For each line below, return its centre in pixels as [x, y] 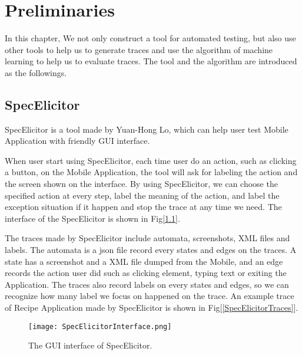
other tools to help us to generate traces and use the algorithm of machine [139, 49]
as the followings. [36, 72]
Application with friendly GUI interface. [77, 141]
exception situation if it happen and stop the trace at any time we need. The [143, 207]
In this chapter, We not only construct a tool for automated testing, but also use [150, 38]
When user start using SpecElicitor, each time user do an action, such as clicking [151, 160]
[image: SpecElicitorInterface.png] [100, 326]
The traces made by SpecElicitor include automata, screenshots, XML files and [147, 238]
